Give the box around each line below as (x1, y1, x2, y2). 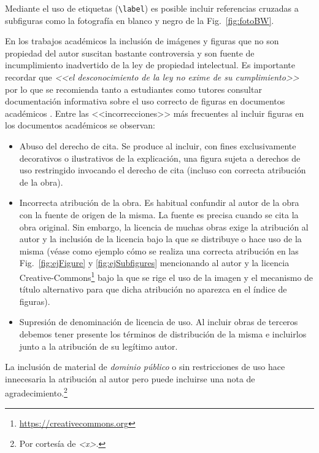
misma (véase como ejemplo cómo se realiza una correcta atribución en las (19, 244, 299, 257)
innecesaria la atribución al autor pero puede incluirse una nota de (5, 372, 255, 385)
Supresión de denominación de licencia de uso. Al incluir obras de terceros (19, 315, 298, 328)
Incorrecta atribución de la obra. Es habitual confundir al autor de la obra (19, 196, 299, 209)
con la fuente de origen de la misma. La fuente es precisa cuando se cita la (19, 208, 299, 221)
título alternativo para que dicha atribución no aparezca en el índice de (19, 283, 287, 296)
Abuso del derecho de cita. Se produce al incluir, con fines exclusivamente (19, 140, 296, 152)
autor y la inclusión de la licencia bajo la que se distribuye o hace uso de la (19, 232, 302, 245)
